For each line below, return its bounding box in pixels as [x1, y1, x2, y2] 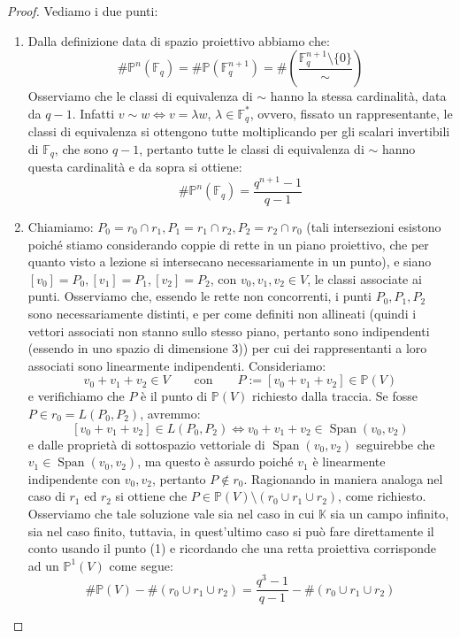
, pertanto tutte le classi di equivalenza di [139, 139, 364, 158]
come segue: [109, 556, 173, 574]
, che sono [54, 139, 109, 158]
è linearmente [312, 452, 386, 471]
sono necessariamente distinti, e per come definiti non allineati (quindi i [27, 304, 417, 322]
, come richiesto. [338, 487, 426, 505]
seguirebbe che [356, 434, 435, 453]
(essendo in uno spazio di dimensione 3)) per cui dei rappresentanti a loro [27, 339, 427, 357]
